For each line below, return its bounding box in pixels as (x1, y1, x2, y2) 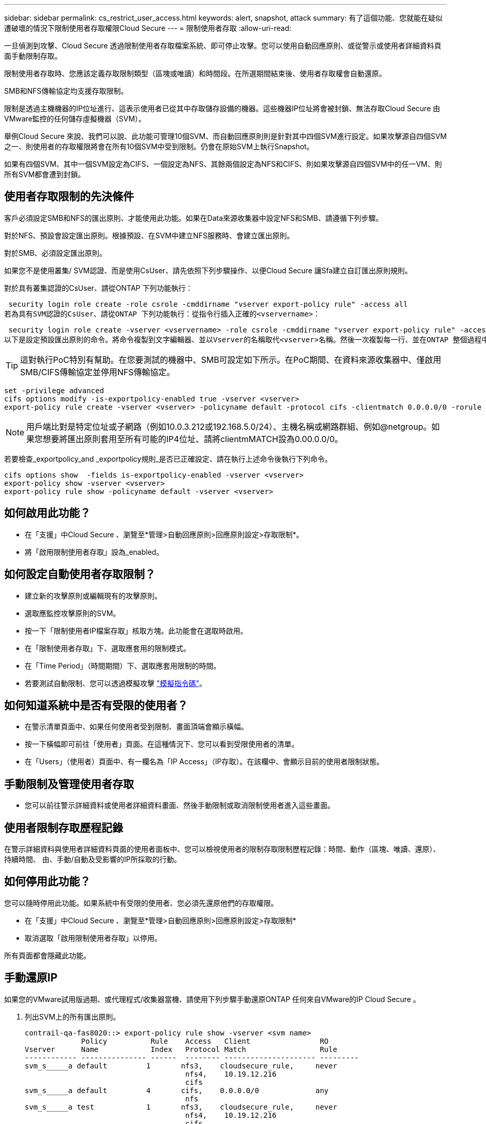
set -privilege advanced (4, 386, 104, 395)
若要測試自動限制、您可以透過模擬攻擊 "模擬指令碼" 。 (25, 678, 206, 688)
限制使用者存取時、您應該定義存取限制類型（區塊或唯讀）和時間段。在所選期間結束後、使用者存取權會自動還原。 (4, 69, 386, 78)
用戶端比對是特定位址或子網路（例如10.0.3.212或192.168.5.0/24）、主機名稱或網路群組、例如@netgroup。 (26, 421, 431, 432)
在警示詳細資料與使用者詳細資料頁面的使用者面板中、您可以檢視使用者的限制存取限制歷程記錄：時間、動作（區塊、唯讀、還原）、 (4, 845, 440, 854)
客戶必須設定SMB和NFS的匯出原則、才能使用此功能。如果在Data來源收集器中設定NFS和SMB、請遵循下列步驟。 (4, 213, 383, 222)
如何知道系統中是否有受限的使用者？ (4, 698, 188, 712)
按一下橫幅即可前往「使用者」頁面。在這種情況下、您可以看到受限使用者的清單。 (25, 740, 299, 749)
